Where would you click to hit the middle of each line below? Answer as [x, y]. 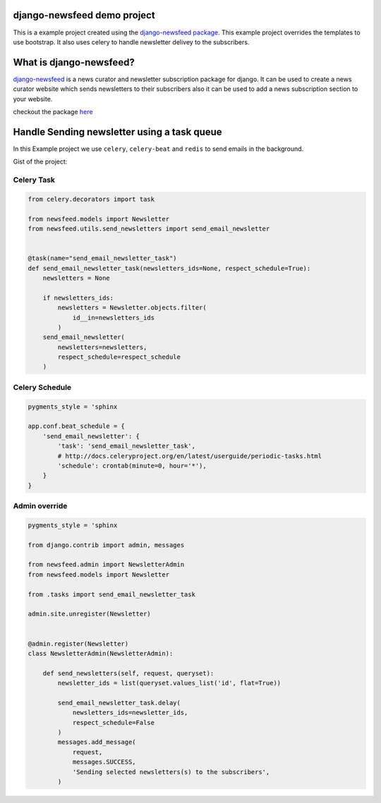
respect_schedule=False [114, 722]
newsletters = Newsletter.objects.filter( [132, 308]
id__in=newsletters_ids [114, 318]
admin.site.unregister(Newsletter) [89, 614]
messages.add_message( [97, 742]
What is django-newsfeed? [74, 62]
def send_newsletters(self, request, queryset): [128, 673]
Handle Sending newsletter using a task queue [117, 131]
